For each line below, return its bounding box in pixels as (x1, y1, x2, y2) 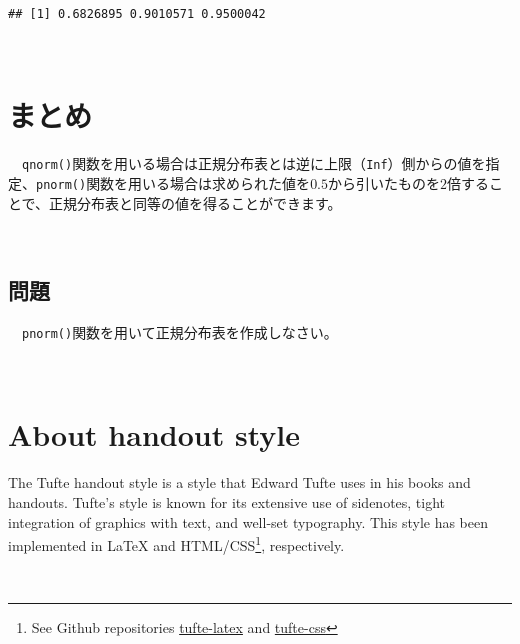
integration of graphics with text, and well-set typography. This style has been (8, 511, 489, 532)
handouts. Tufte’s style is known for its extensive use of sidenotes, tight (8, 491, 446, 512)
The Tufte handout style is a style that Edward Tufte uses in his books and (8, 472, 471, 493)
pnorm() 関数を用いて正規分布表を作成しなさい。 (22, 322, 338, 343)
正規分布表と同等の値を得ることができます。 (49, 192, 342, 213)
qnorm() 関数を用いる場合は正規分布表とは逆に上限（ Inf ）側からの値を (22, 153, 486, 174)
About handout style (8, 414, 300, 455)
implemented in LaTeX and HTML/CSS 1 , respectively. (8, 532, 345, 555)
